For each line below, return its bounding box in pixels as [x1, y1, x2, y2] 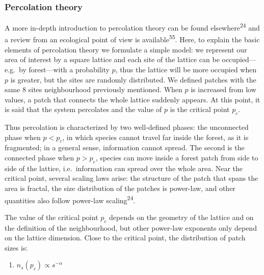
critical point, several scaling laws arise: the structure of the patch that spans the [5, 173, 258, 183]
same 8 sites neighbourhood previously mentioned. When [5, 84, 182, 95]
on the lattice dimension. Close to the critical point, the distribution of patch [5, 232, 246, 243]
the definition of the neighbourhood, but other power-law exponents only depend [5, 222, 257, 233]
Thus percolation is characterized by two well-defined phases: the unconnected [5, 122, 249, 132]
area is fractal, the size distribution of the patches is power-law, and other [5, 183, 235, 194]
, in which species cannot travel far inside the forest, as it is [62, 131, 249, 142]
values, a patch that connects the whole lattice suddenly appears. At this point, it [5, 94, 260, 104]
